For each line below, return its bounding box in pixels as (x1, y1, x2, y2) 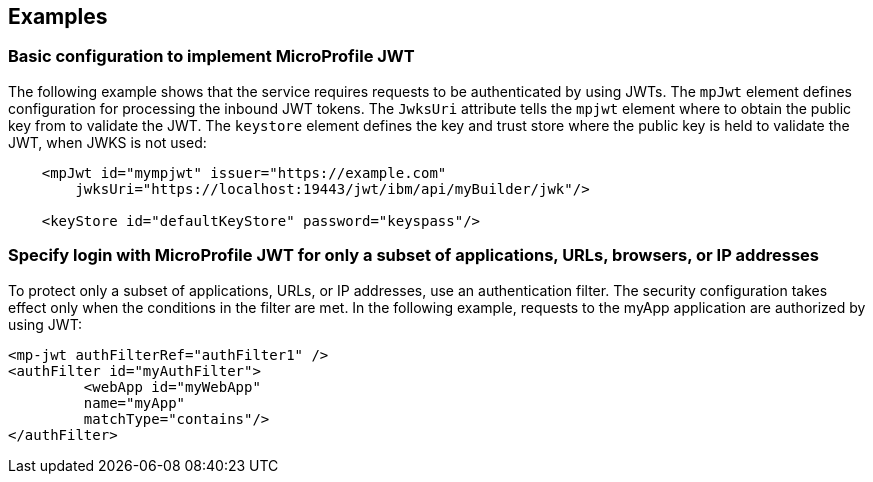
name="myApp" (83, 394, 186, 411)
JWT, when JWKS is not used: (8, 133, 207, 151)
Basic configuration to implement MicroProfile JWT (8, 46, 415, 67)
